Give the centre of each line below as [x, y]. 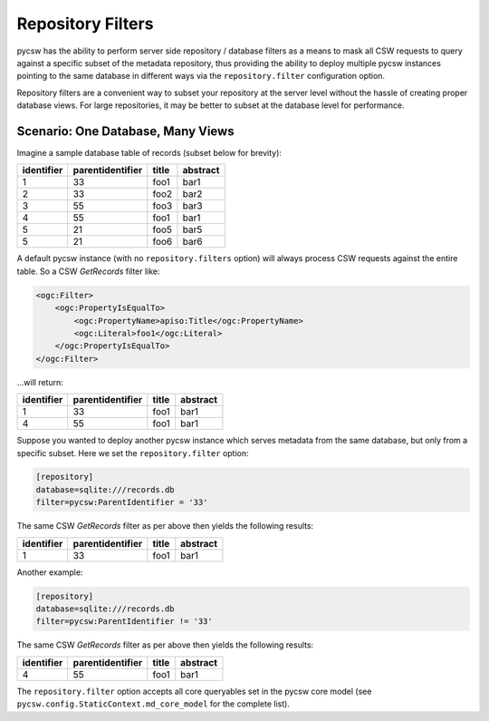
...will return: [40, 382]
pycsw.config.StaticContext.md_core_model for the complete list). [153, 704]
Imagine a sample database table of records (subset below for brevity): [149, 153]
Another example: [50, 572]
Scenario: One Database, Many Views [125, 131]
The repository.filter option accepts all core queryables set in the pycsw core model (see [194, 691]
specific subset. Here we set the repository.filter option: [133, 453]
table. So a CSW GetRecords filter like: [88, 271]
